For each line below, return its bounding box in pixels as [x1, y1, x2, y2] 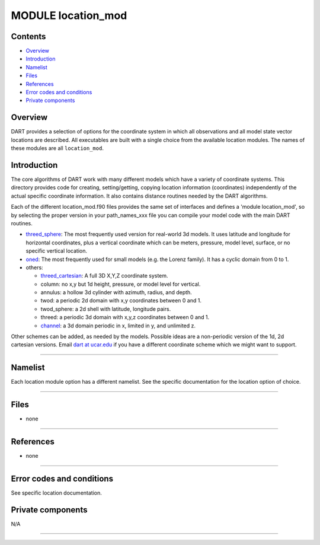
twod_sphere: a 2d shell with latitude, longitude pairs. [40, 305, 171, 313]
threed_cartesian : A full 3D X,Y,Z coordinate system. [40, 272, 168, 279]
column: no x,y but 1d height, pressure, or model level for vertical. [40, 281, 201, 288]
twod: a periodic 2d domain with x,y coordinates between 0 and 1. [40, 297, 201, 304]
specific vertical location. [25, 247, 88, 254]
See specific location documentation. [11, 489, 102, 496]
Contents [11, 31, 46, 42]
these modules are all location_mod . [11, 145, 104, 152]
